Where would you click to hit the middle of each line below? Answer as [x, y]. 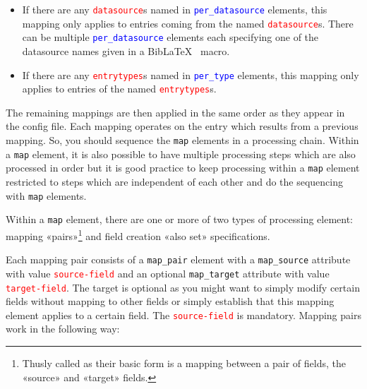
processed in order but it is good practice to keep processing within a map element [183, 168]
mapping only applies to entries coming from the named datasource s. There [188, 23]
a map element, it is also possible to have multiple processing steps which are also [181, 154]
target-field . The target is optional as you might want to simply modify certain [183, 287]
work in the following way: [63, 329]
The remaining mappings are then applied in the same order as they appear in [175, 112]
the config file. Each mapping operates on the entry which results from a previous [182, 126]
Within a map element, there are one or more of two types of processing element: [180, 219]
